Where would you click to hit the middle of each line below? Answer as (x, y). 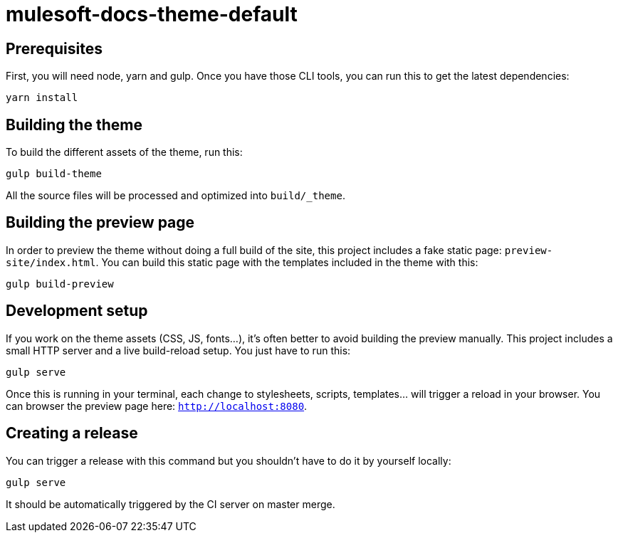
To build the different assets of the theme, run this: (124, 152)
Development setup (77, 311)
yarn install (42, 98)
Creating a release (72, 433)
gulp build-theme (54, 174)
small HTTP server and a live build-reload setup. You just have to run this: (178, 350)
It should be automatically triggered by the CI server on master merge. (171, 504)
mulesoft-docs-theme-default (152, 14)
